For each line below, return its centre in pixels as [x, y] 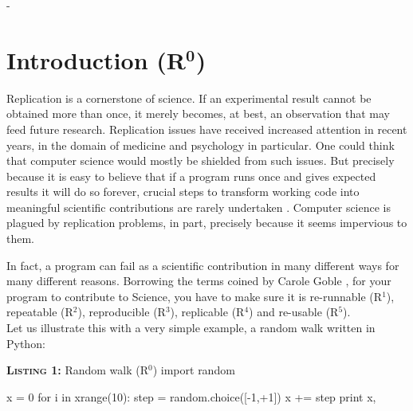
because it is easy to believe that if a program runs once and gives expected [191, 176]
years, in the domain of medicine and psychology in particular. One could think [201, 145]
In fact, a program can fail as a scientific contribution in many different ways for [203, 265]
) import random [194, 370]
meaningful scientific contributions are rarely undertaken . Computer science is [199, 207]
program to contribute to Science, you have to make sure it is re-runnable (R [195, 296]
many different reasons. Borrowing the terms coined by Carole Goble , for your [199, 281]
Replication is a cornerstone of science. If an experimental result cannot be [189, 98]
